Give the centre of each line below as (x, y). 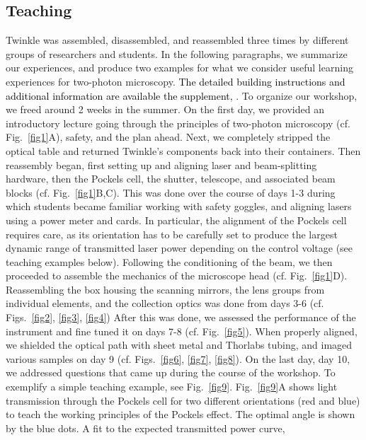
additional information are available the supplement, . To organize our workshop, (182, 95)
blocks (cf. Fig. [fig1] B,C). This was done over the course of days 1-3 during (171, 192)
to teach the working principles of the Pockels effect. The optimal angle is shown (181, 414)
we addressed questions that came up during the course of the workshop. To (171, 372)
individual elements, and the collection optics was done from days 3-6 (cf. (165, 303)
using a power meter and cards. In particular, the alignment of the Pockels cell (176, 220)
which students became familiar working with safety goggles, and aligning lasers (179, 206)
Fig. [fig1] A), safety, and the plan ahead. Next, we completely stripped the (168, 137)
